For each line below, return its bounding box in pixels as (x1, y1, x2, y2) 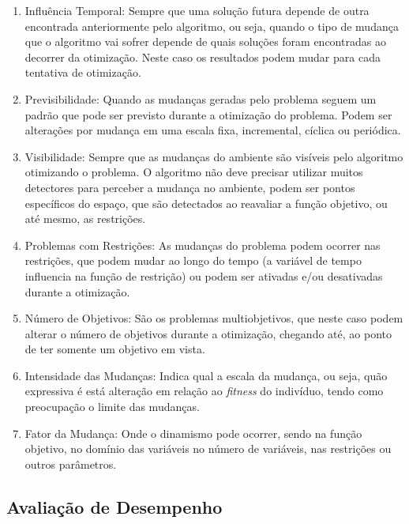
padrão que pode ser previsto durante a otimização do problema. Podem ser (24, 106, 392, 123)
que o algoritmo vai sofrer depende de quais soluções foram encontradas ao (24, 33, 386, 50)
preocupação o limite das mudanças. (24, 398, 200, 415)
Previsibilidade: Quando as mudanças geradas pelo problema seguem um (24, 90, 377, 107)
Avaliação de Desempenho (6, 494, 223, 518)
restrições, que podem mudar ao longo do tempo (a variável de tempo (24, 252, 362, 269)
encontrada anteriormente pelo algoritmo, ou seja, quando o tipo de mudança (24, 17, 399, 34)
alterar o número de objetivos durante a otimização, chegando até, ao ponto (24, 325, 392, 341)
